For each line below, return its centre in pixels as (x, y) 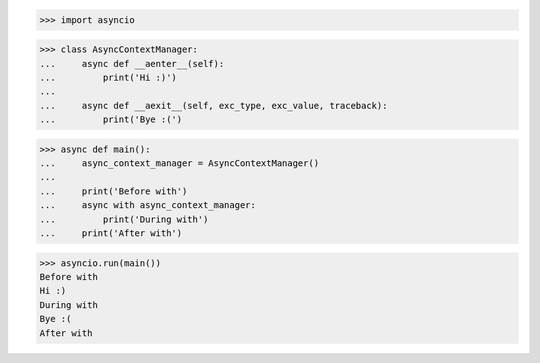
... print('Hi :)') (108, 77)
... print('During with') (124, 219)
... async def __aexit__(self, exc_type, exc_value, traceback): (213, 105)
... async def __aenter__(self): (132, 63)
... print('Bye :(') (111, 119)
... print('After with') (111, 233)
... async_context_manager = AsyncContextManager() (179, 163)
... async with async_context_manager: (148, 205)
